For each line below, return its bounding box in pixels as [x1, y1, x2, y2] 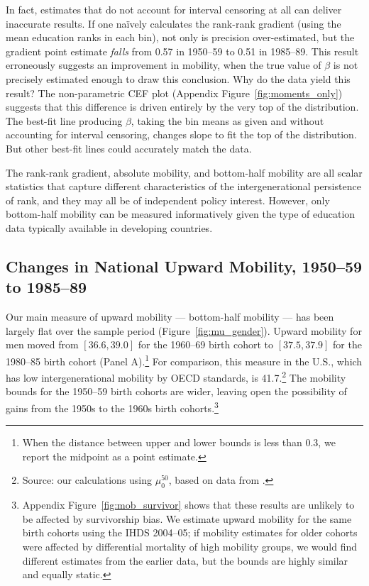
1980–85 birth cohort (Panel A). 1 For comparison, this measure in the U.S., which [6, 351, 363, 368]
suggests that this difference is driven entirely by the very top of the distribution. [6, 99, 359, 114]
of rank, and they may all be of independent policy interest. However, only [6, 192, 330, 207]
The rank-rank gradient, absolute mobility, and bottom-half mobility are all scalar [6, 165, 363, 179]
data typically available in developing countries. [6, 220, 213, 235]
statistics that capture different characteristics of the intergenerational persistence [6, 179, 361, 194]
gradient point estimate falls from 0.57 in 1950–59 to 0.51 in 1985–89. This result [6, 43, 359, 58]
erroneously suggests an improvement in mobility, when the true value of [6, 57, 321, 72]
